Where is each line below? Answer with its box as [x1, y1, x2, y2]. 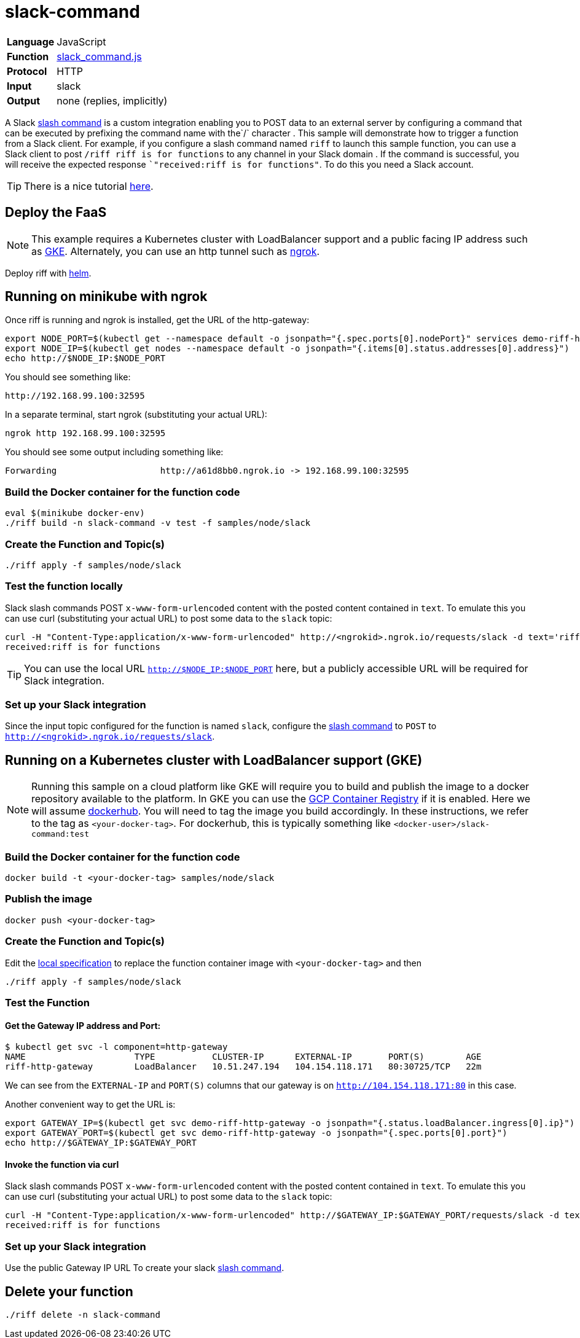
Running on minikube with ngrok [5, 289, 208, 305]
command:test [31, 829, 89, 839]
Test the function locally [5, 580, 123, 593]
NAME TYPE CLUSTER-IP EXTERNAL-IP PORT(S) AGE [5, 1052, 482, 1062]
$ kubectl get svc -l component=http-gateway [5, 1042, 228, 1052]
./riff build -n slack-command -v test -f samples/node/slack [5, 518, 311, 528]
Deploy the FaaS [5, 205, 107, 221]
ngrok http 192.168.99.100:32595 [5, 428, 166, 439]
